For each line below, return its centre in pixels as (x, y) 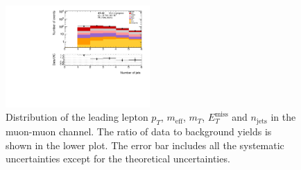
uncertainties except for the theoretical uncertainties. (118, 159)
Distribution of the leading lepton (77, 117)
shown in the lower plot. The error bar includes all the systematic (145, 145)
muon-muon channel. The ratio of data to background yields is (139, 131)
